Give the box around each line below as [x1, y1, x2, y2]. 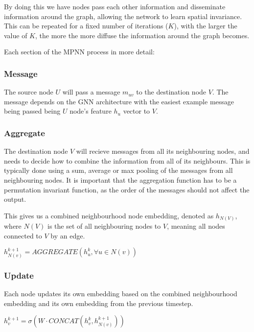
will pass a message [62, 87, 120, 97]
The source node [4, 87, 53, 97]
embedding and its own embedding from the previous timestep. [4, 298, 193, 308]
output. [4, 194, 26, 204]
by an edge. [50, 230, 85, 240]
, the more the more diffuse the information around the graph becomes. [35, 30, 250, 40]
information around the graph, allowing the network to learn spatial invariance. [4, 11, 242, 21]
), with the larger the [174, 21, 237, 31]
